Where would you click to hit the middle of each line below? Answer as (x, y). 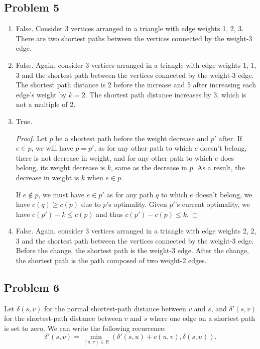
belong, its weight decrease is (60, 167)
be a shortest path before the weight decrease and (132, 138)
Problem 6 (32, 287)
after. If (230, 138)
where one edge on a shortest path (202, 318)
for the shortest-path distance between (63, 318)
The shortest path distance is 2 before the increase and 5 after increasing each (136, 85)
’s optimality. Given (137, 204)
